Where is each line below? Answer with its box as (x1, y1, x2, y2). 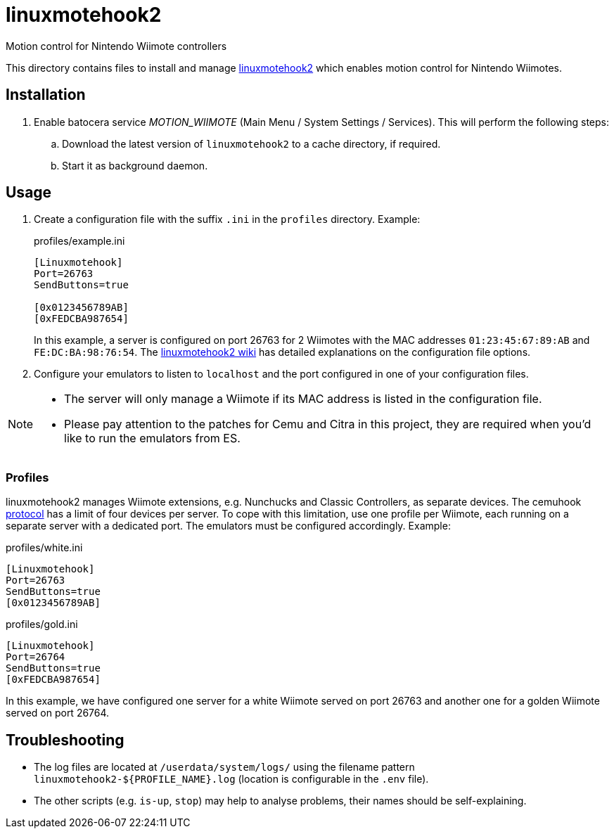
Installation (6, 86, 86, 104)
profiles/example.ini (34, 235, 125, 248)
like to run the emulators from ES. (64, 431, 241, 446)
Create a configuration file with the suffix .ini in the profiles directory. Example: (34, 213, 421, 226)
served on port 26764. (6, 707, 110, 719)
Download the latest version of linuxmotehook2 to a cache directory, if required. (62, 137, 441, 150)
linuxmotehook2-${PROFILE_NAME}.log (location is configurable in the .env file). (34, 773, 429, 785)
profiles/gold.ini (6, 618, 78, 631)
